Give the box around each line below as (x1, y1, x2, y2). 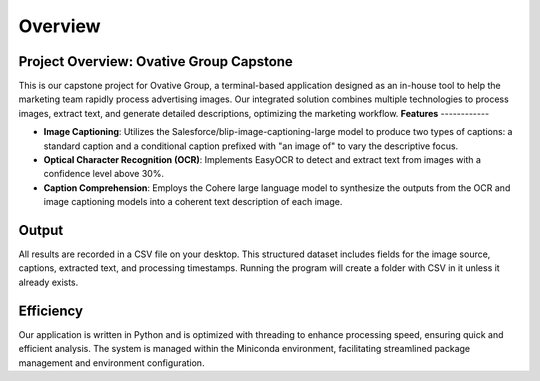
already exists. (18, 276, 79, 288)
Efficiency (18, 302, 84, 319)
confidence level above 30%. (43, 168, 165, 180)
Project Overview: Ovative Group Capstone (18, 53, 294, 70)
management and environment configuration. (18, 356, 205, 369)
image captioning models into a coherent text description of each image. (43, 196, 343, 208)
